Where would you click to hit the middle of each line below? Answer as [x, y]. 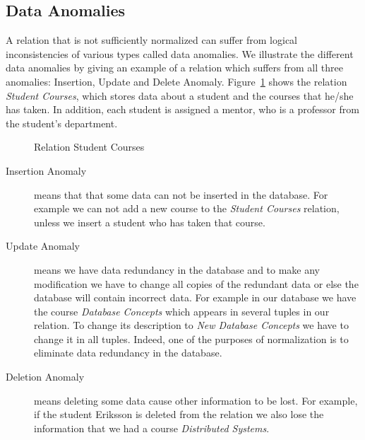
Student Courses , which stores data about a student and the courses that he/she [180, 95]
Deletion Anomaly [45, 377]
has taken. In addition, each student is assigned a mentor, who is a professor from [182, 109]
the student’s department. [62, 123]
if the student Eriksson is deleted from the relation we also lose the [179, 414]
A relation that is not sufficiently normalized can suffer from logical [151, 40]
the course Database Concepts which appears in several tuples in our [182, 311]
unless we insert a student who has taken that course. [150, 222]
